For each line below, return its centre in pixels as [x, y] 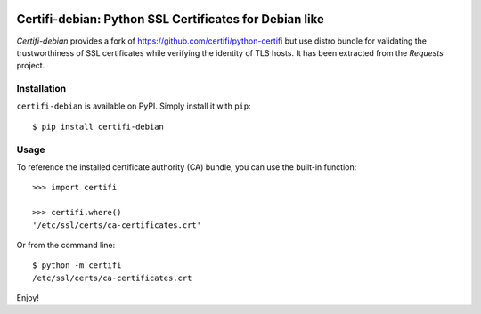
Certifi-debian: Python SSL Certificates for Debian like [170, 19]
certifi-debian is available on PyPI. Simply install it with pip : [134, 106]
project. [31, 66]
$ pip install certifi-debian [98, 126]
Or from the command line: [66, 245]
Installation [41, 89]
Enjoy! [28, 298]
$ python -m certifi [77, 266]
